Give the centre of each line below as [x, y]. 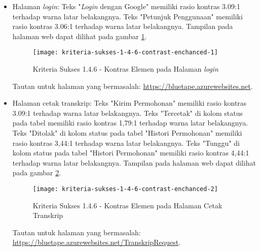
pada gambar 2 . [37, 172]
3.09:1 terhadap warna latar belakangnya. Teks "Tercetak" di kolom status [127, 113]
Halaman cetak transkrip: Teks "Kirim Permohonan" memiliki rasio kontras [129, 103]
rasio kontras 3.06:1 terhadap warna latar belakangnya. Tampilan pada [123, 26]
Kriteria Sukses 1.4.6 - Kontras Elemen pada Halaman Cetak [127, 205]
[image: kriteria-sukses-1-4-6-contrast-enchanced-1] [125, 53]
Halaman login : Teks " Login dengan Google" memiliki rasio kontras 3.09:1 [126, 6]
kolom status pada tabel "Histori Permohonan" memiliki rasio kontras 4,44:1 [131, 153]
